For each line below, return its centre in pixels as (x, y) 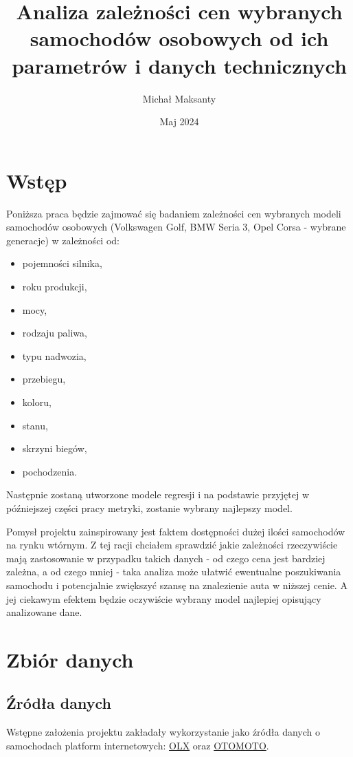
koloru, (37, 402)
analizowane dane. (44, 612)
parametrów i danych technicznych (179, 65)
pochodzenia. (50, 471)
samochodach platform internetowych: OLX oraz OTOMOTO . (138, 745)
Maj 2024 (179, 121)
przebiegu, (44, 379)
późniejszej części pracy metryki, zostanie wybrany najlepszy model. (149, 508)
